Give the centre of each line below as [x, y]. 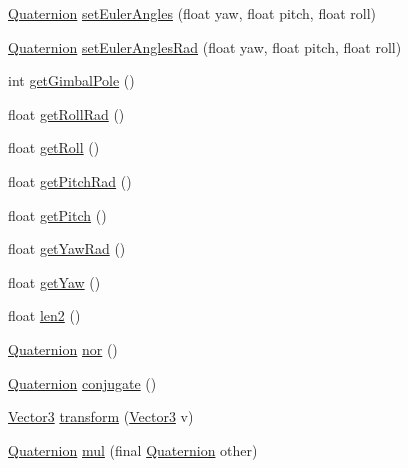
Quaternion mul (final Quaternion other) [133, 449]
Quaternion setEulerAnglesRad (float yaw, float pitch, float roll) [205, 46]
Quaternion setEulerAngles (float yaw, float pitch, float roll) [192, 13]
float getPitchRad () [70, 180]
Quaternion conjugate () [82, 382]
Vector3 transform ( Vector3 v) [101, 416]
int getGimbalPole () [71, 80]
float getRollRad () [66, 113]
